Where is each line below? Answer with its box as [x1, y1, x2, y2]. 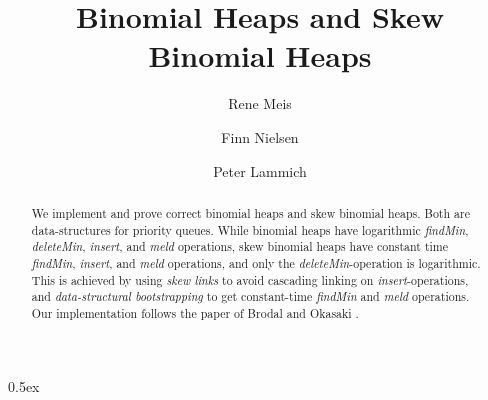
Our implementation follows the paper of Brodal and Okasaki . [31, 304, 359, 321]
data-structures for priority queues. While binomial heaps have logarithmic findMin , [31, 221, 469, 238]
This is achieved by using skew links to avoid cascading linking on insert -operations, [31, 271, 469, 288]
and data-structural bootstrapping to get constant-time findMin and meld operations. [31, 288, 470, 305]
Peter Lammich [213, 160, 307, 181]
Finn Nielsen [221, 126, 299, 147]
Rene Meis [228, 93, 292, 114]
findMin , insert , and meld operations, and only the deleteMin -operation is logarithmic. [31, 254, 481, 271]
